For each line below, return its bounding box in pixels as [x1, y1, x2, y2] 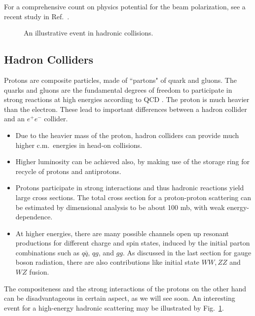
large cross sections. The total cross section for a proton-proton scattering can [15, 192, 252, 202]
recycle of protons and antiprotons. [15, 166, 121, 176]
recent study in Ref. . [4, 11, 70, 21]
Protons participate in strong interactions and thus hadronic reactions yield [15, 182, 244, 193]
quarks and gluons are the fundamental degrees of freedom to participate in [4, 84, 232, 95]
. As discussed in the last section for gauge [122, 247, 252, 257]
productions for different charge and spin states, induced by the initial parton [15, 238, 250, 248]
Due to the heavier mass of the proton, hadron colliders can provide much [15, 130, 239, 140]
